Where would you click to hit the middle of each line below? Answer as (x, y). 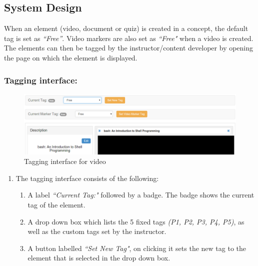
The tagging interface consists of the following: (87, 178)
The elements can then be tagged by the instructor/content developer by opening (129, 48)
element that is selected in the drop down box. (99, 258)
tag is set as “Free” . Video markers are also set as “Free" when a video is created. (129, 38)
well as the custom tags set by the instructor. (97, 231)
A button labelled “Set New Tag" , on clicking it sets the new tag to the (137, 248)
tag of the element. (56, 205)
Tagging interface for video (65, 161)
